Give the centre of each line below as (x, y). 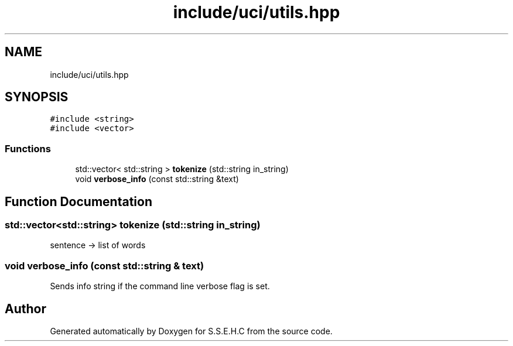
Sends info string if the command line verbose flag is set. (160, 286)
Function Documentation (78, 201)
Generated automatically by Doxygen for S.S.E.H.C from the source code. (191, 331)
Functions (28, 148)
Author (25, 309)
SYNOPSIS (37, 97)
